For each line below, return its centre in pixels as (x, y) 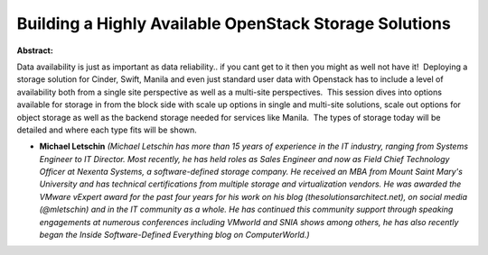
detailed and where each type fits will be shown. (107, 130)
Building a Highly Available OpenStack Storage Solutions (234, 23)
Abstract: (35, 50)
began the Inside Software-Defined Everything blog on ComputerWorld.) (175, 235)
